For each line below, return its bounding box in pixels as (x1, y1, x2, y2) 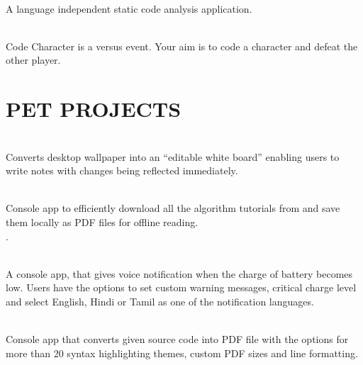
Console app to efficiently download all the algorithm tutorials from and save (6, 201, 340, 215)
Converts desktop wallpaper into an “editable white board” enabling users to (6, 149, 340, 164)
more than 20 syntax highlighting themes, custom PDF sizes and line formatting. (6, 345, 358, 360)
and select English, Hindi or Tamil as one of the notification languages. (6, 294, 314, 309)
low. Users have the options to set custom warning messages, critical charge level (6, 280, 357, 295)
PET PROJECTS (6, 94, 181, 123)
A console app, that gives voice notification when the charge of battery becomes (6, 266, 353, 281)
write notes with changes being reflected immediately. (6, 163, 238, 178)
